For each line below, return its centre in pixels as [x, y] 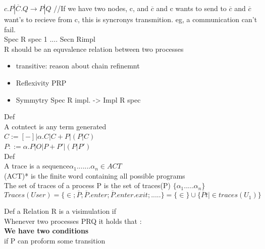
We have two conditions [46, 231]
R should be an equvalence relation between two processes [94, 49]
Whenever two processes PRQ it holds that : [73, 221]
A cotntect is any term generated [55, 126]
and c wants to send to [191, 8]
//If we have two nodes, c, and [101, 8]
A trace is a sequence [37, 166]
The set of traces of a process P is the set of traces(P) [87, 185]
